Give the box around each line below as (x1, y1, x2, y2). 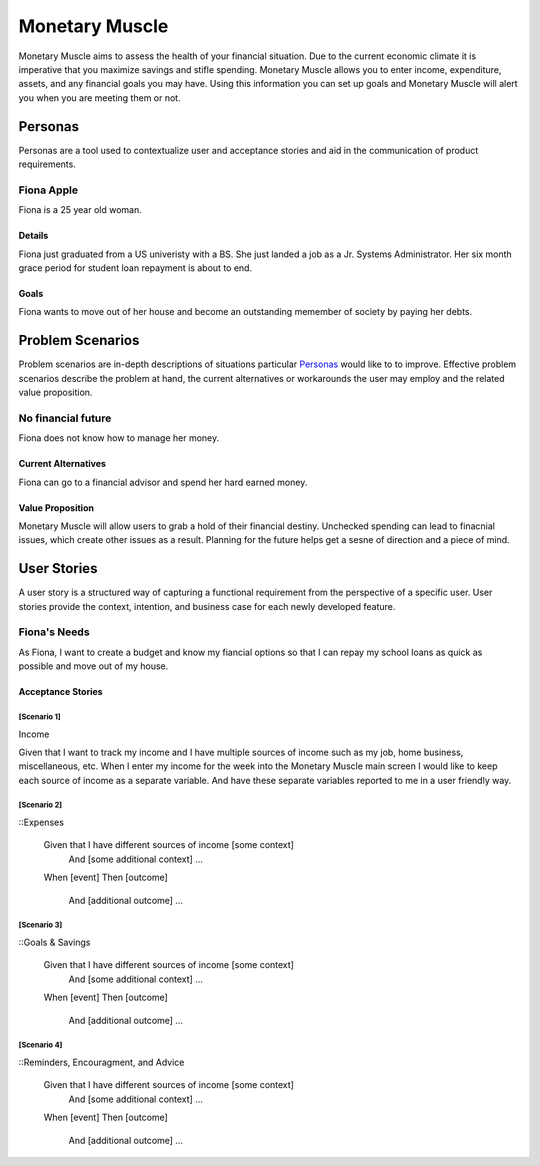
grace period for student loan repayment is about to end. (18, 261, 253, 274)
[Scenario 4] (18, 1040, 63, 1050)
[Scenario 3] (18, 920, 63, 930)
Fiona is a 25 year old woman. (18, 204, 142, 216)
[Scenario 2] (18, 800, 63, 810)
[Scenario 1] (18, 711, 61, 722)
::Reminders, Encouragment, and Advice (18, 1056, 185, 1068)
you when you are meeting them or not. (18, 91, 181, 104)
